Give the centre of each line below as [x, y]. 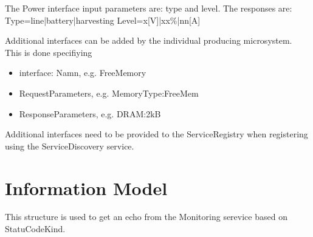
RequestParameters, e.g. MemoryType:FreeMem [109, 93]
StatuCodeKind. [35, 229]
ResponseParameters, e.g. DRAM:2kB [90, 113]
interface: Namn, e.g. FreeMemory [83, 73]
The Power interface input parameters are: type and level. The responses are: [149, 8]
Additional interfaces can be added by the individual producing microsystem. [149, 40]
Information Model [86, 187]
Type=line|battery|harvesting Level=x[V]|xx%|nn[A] [103, 20]
